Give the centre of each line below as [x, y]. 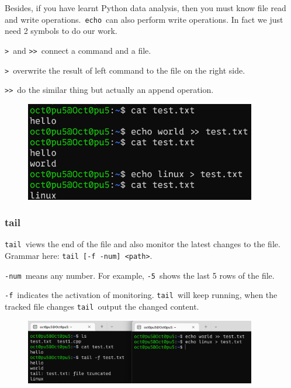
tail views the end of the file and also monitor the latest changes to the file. [143, 244]
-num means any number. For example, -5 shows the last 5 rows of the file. [140, 275]
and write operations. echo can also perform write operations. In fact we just [144, 19]
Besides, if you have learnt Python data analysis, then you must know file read [145, 8]
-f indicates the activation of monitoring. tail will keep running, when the [141, 295]
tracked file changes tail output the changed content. [102, 306]
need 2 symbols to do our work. [61, 31]
